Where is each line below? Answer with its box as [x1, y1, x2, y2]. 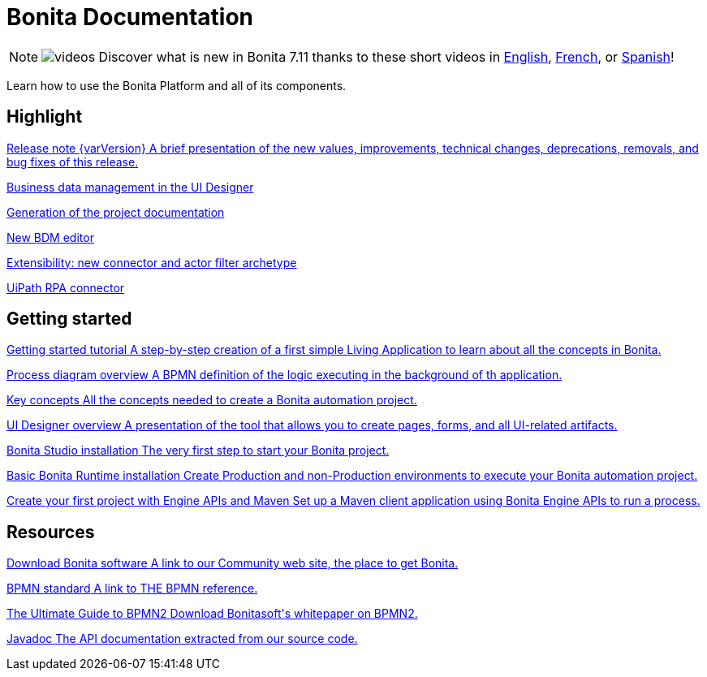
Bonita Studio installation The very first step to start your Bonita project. [6, 443, 390, 458]
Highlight [6, 106, 83, 127]
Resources [6, 521, 95, 542]
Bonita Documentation [6, 3, 254, 31]
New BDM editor [6, 230, 94, 244]
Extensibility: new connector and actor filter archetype [6, 255, 297, 270]
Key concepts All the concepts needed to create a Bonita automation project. [6, 393, 417, 407]
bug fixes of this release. [6, 154, 139, 169]
